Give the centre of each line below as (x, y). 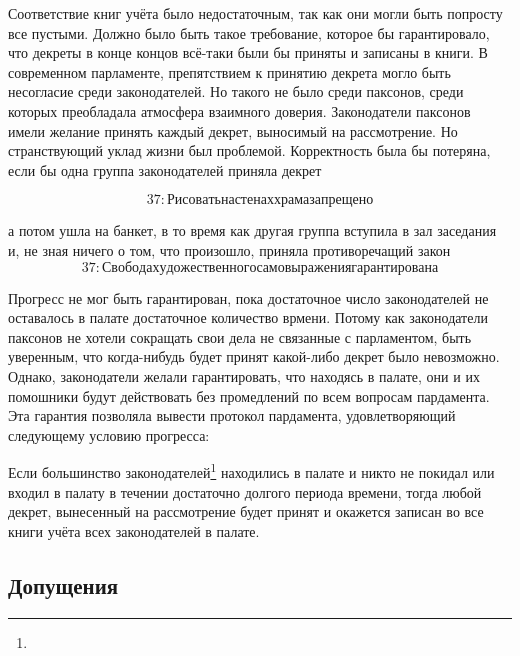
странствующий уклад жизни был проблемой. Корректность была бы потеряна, (249, 150)
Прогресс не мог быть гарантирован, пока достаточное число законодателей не (248, 297)
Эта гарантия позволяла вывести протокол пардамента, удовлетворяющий (232, 415)
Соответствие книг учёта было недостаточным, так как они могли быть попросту (255, 13)
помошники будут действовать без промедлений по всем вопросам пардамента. (249, 395)
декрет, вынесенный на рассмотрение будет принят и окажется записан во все (246, 511)
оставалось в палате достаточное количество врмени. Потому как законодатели (248, 317)
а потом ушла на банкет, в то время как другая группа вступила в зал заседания (252, 230)
